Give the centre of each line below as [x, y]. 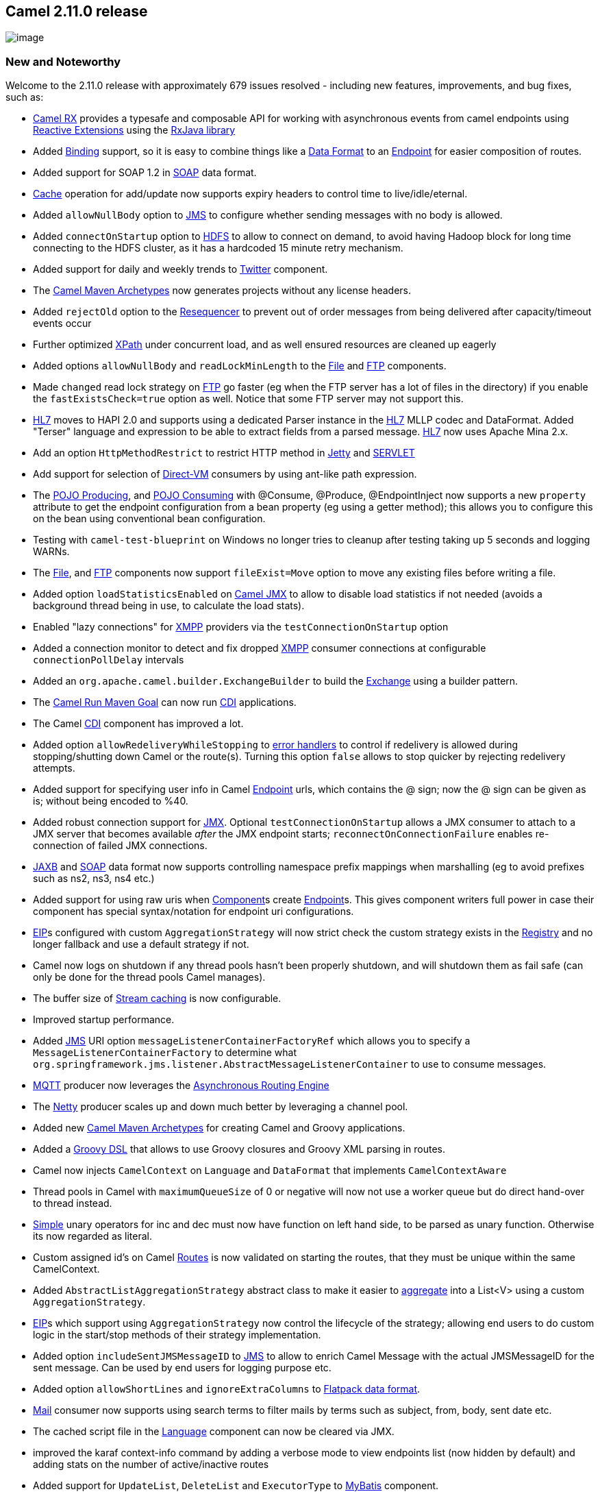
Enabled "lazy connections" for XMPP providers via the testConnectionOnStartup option [241, 627]
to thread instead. [73, 1203]
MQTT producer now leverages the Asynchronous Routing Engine [181, 1086]
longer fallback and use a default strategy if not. [141, 944]
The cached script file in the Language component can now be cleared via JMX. [214, 1432]
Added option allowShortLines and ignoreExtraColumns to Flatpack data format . [227, 1389]
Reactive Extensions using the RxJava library [134, 130]
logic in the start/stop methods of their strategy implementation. [177, 1335]
